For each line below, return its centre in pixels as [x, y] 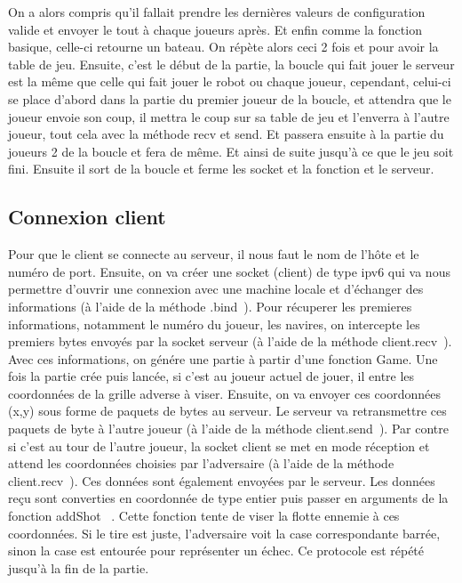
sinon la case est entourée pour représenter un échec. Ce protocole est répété [216, 551]
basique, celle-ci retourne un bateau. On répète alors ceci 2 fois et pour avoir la [223, 47]
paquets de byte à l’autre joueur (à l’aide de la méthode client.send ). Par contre [228, 429]
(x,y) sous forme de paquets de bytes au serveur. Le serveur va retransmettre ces [227, 411]
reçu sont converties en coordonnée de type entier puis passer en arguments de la [228, 498]
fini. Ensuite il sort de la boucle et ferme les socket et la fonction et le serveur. [221, 169]
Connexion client [87, 217]
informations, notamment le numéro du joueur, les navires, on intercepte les [214, 324]
